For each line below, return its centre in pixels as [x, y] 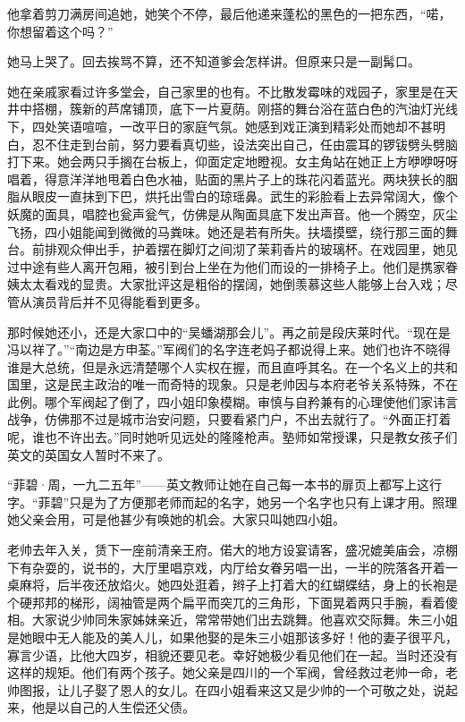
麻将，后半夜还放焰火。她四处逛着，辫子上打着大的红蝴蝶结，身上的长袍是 [238, 585]
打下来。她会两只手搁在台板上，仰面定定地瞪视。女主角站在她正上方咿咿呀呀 [232, 161]
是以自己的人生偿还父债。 [119, 707]
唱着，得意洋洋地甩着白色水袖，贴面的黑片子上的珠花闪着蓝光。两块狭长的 [226, 178]
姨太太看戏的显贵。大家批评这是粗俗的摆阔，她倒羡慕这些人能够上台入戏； [226, 284]
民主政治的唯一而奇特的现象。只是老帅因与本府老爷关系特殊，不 [257, 384]
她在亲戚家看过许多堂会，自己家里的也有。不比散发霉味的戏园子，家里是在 [226, 91]
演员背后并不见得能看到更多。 [119, 301]
